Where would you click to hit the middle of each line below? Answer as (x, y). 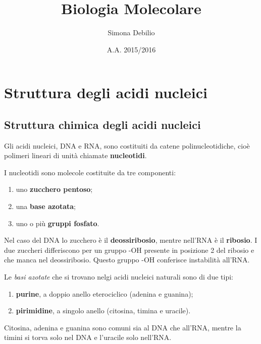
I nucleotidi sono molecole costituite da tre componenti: (90, 172)
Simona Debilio (131, 32)
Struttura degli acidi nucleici (106, 92)
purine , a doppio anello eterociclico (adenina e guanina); (105, 293)
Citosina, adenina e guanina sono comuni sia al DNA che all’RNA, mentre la (123, 327)
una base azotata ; (46, 206)
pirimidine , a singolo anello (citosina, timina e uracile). (103, 311)
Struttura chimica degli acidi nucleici (102, 124)
